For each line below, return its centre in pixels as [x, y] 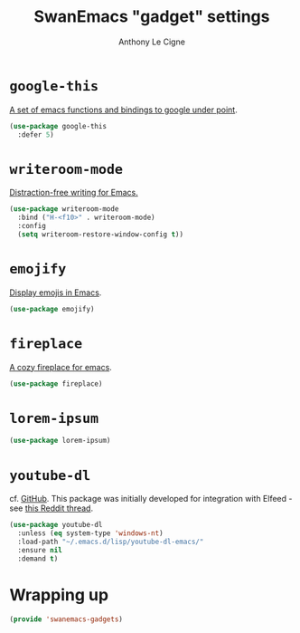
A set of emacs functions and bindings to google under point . [123, 110]
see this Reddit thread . [51, 508]
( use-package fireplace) [56, 384]
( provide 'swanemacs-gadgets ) [66, 619]
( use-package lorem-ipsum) [60, 441]
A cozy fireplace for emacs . [61, 367]
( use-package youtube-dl [56, 525]
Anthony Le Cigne [152, 42]
